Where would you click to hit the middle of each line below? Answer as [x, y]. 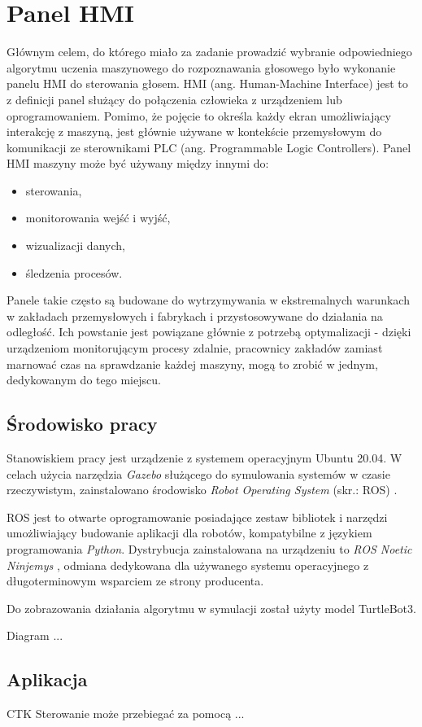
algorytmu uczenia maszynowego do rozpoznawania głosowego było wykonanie [201, 67]
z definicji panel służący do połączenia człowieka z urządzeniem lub [174, 99]
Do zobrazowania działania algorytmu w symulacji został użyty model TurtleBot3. [211, 608]
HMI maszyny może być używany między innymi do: [138, 163]
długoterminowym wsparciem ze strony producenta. [135, 581]
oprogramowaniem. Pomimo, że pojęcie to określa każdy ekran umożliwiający [199, 115]
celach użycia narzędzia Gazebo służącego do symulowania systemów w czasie [198, 473]
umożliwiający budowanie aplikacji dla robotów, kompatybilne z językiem [189, 533]
